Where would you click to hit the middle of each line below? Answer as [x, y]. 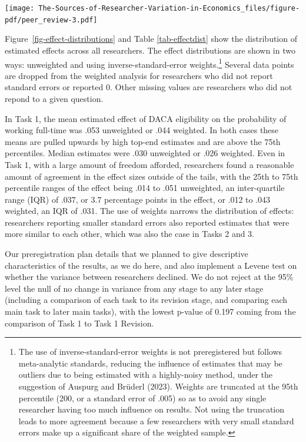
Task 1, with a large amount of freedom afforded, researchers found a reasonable [149, 164]
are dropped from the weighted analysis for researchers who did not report [139, 75]
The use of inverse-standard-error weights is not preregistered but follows [150, 352]
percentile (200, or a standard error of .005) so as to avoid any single [142, 398]
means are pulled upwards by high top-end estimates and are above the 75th [143, 141]
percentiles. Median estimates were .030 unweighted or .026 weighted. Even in [145, 153]
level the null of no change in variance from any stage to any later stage [134, 288]
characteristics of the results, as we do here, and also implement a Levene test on [151, 265]
